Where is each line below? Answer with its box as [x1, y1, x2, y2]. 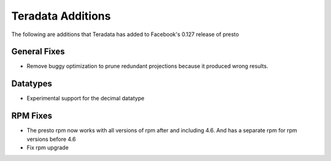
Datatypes [11, 78, 52, 89]
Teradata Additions [11, 9, 111, 23]
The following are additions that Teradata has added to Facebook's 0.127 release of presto [11, 31, 239, 38]
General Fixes [11, 47, 66, 57]
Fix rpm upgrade [26, 144, 69, 151]
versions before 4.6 [26, 135, 76, 143]
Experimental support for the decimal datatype [26, 95, 145, 102]
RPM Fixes [11, 111, 52, 121]
